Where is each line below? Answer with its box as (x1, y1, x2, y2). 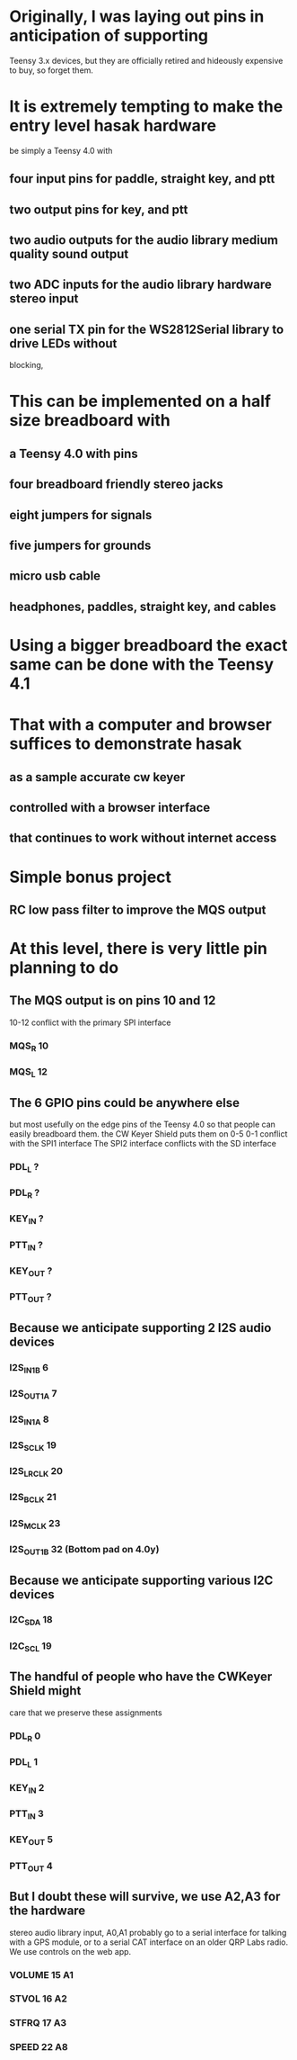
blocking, (9, 360, 44, 371)
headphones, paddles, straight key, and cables (9, 598, 276, 614)
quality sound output (9, 247, 129, 262)
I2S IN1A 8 (9, 1413, 49, 1427)
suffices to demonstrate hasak (9, 733, 242, 754)
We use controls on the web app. (9, 1946, 132, 1957)
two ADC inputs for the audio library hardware (9, 277, 272, 292)
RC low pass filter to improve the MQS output (9, 902, 266, 917)
